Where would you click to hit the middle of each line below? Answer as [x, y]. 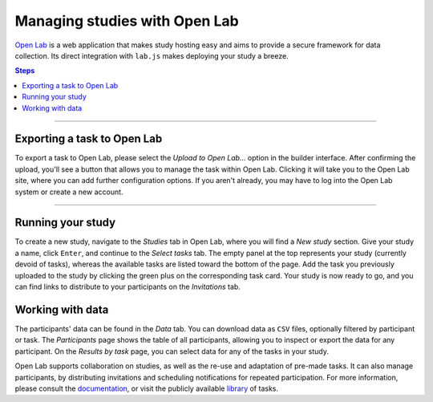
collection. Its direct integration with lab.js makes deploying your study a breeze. [152, 55]
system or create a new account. [69, 192]
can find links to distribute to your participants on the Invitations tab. [127, 287]
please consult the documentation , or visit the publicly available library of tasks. [146, 388]
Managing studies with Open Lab [127, 21]
